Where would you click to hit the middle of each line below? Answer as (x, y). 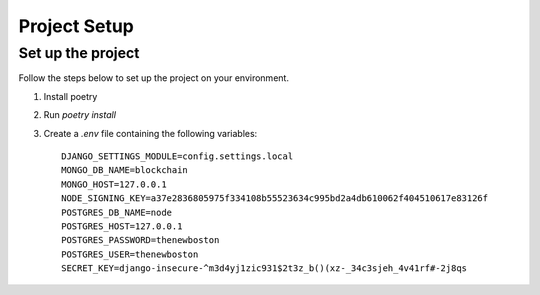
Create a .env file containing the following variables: (150, 133)
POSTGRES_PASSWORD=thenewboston (140, 240)
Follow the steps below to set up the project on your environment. (154, 78)
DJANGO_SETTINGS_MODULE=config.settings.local (177, 156)
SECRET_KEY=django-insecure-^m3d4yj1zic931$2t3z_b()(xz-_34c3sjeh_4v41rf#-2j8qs (264, 268)
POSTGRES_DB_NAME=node (117, 212)
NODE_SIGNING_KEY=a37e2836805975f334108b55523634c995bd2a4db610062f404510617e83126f (275, 198)
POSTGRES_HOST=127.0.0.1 (122, 226)
